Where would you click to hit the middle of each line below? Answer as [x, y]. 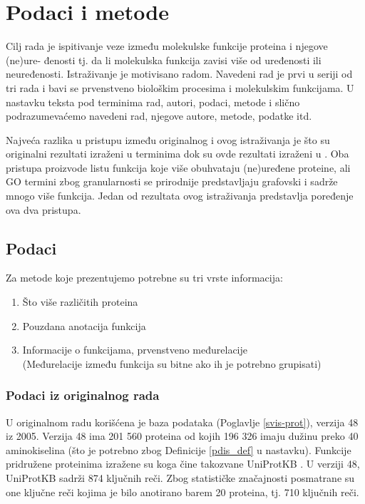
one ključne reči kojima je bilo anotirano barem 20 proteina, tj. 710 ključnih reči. [182, 492]
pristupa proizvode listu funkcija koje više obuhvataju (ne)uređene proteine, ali [178, 167]
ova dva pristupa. [43, 209]
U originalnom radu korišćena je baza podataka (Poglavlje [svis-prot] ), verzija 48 [182, 422]
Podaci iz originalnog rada [83, 395]
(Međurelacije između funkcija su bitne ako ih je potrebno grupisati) [172, 363]
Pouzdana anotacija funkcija [84, 325]
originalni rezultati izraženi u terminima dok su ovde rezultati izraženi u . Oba [178, 154]
